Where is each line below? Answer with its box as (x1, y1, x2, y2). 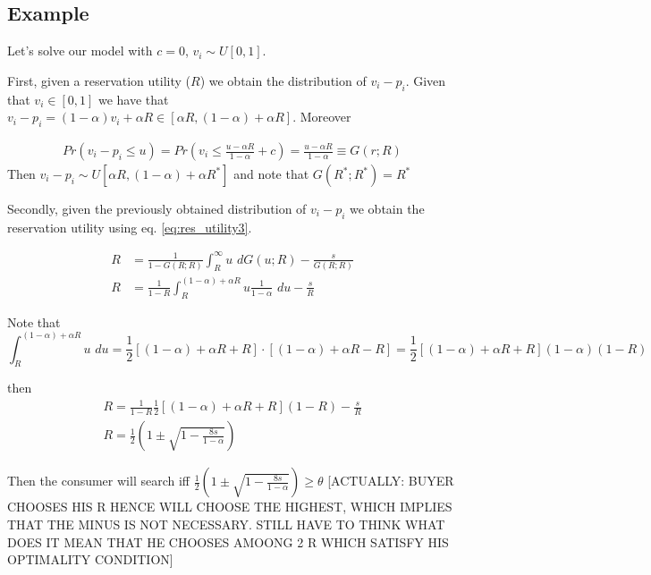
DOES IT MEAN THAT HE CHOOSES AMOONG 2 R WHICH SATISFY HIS (7, 532, 449, 551)
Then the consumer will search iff (7, 471, 190, 490)
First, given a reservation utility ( (7, 71, 191, 89)
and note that (233, 165, 309, 183)
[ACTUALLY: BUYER (327, 471, 454, 490)
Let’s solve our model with (7, 41, 153, 60)
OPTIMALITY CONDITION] (7, 550, 173, 569)
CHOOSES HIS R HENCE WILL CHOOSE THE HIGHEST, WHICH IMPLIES (7, 497, 452, 516)
